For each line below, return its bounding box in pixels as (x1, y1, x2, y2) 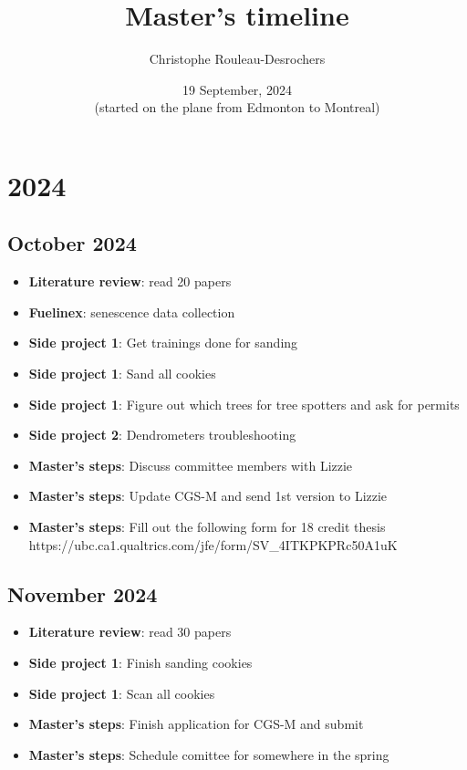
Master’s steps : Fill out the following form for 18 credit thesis (28, 517, 386, 536)
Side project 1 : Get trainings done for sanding (28, 333, 298, 352)
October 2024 (7, 229, 137, 257)
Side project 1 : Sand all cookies (28, 364, 216, 383)
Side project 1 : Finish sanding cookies (28, 653, 253, 672)
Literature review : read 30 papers (28, 622, 232, 641)
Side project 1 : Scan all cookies (28, 683, 215, 702)
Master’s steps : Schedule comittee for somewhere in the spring (28, 744, 389, 764)
